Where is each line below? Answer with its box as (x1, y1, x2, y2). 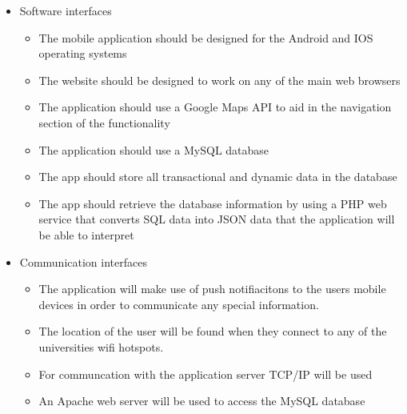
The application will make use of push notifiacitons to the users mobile (38, 280, 386, 297)
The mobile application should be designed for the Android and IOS (38, 29, 373, 46)
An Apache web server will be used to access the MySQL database (38, 392, 365, 409)
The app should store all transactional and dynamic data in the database (38, 168, 397, 185)
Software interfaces (19, 2, 112, 18)
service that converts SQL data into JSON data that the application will (38, 211, 395, 227)
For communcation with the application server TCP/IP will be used (38, 365, 373, 382)
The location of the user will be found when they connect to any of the (38, 323, 387, 340)
